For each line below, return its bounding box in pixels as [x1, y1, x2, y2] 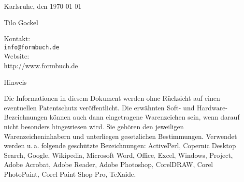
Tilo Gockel [4, 17, 38, 27]
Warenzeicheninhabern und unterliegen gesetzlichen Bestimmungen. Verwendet [4, 131, 237, 141]
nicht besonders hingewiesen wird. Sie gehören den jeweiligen [4, 121, 184, 131]
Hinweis [4, 76, 27, 87]
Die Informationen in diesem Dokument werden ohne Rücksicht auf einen [4, 93, 220, 103]
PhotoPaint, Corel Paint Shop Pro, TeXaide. [4, 168, 136, 179]
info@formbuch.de [4, 44, 59, 51]
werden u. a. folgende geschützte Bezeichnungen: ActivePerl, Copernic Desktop [4, 140, 236, 151]
